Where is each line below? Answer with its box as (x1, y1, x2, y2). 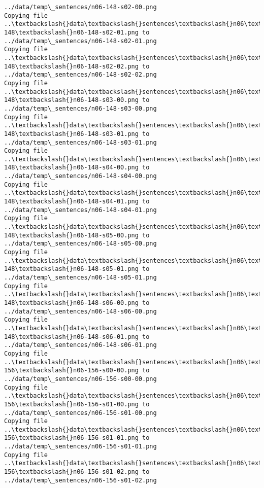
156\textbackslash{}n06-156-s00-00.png (4, 367, 139, 374)
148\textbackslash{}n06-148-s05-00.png (4, 231, 139, 239)
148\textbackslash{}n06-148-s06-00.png (4, 299, 139, 306)
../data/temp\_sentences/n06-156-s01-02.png (4, 476, 157, 484)
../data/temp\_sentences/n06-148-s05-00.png (4, 240, 157, 248)
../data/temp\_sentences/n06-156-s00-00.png (4, 375, 157, 382)
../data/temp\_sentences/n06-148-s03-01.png (4, 138, 157, 146)
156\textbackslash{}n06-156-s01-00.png (4, 400, 139, 408)
